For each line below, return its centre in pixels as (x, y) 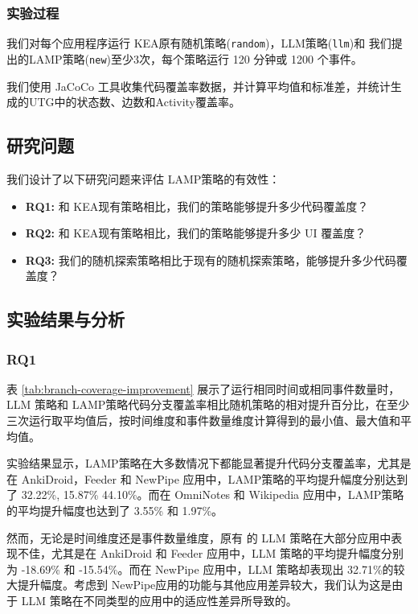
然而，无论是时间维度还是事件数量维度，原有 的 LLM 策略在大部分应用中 (199, 537)
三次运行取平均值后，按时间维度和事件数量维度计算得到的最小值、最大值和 (203, 420)
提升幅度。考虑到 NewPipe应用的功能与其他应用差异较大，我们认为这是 (205, 585)
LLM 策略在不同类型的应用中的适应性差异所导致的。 (159, 601)
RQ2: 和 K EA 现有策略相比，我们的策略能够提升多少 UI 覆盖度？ (196, 233)
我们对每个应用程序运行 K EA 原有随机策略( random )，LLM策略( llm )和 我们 (199, 43)
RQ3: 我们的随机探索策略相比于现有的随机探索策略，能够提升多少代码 (211, 260)
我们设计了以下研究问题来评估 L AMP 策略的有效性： (143, 178)
